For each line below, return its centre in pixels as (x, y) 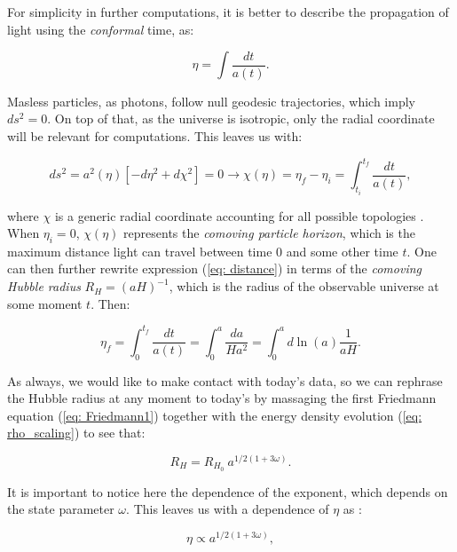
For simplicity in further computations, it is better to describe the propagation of (228, 12)
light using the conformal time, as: (101, 29)
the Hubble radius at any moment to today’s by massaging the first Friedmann (222, 398)
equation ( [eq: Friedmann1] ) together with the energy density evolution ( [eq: (215, 415)
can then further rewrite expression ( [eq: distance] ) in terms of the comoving (214, 268)
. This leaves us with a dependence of (228, 509)
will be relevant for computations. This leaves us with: (155, 135)
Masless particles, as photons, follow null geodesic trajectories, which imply (211, 101)
